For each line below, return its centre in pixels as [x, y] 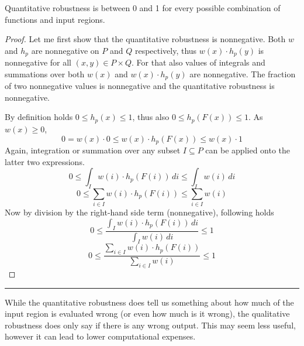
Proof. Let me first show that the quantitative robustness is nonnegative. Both [145, 39]
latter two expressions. [45, 161]
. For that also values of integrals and [198, 62]
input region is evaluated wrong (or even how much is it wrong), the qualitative [147, 314]
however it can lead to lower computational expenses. [100, 336]
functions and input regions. [55, 19]
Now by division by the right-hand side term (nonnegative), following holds [139, 212]
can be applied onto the [248, 150]
